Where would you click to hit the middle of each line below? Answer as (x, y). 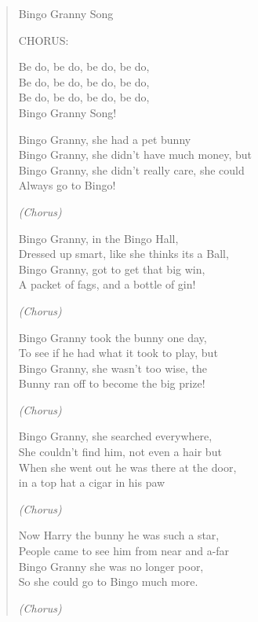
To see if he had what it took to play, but (118, 353)
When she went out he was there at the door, (127, 467)
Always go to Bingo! (67, 185)
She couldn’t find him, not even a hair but (120, 452)
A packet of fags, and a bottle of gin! (107, 284)
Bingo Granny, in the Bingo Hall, (98, 238)
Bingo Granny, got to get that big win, (112, 269)
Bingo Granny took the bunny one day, (113, 337)
